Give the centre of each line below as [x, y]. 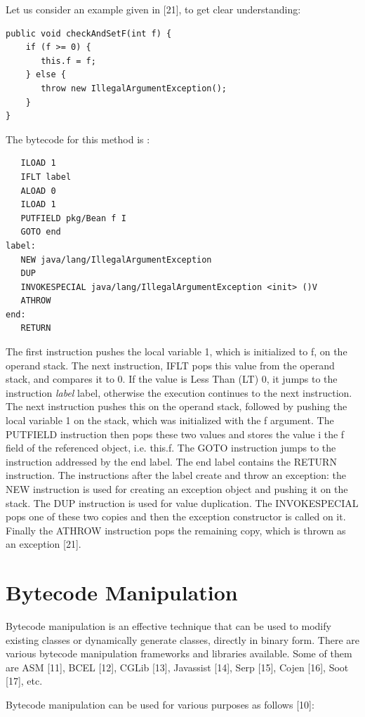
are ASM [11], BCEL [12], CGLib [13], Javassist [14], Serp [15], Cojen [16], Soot [177, 667]
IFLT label [46, 177]
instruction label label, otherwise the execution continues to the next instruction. [179, 392]
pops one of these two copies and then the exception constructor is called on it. [176, 517]
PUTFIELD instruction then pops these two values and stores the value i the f [175, 434]
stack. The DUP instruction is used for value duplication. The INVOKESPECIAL [182, 502]
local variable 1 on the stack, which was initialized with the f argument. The [170, 420]
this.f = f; [68, 61]
